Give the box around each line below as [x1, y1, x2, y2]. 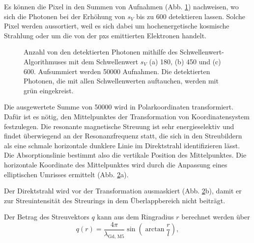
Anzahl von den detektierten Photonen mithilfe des [24, 47, 178, 57]
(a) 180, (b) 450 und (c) [149, 56, 221, 66]
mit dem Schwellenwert [68, 56, 139, 66]
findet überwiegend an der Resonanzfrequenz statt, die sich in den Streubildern [4, 131, 242, 141]
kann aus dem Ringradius [97, 212, 174, 222]
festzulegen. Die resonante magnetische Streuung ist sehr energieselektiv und [4, 121, 234, 131]
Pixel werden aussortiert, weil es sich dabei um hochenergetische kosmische [4, 21, 229, 31]
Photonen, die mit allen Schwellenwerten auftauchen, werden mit [24, 76, 219, 86]
